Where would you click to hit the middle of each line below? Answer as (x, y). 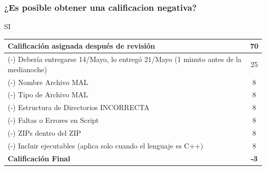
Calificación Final (39, 158)
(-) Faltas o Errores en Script (53, 120)
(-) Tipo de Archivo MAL (48, 94)
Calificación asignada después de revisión (82, 46)
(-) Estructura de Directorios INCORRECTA (79, 107)
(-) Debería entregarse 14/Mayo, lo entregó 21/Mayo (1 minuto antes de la (125, 59)
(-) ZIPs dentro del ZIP (45, 132)
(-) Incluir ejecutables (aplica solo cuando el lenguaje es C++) (106, 145)
